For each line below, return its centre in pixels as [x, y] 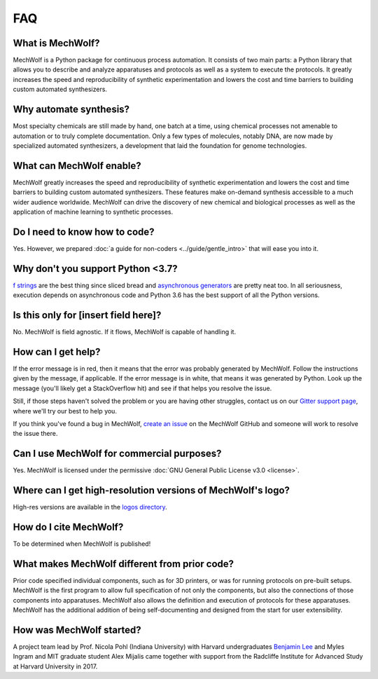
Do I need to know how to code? [84, 232]
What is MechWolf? [57, 43]
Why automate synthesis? [71, 110]
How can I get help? [57, 351]
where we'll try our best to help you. [65, 411]
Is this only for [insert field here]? [87, 315]
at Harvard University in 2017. [55, 666]
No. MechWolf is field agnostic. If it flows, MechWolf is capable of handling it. [125, 332]
